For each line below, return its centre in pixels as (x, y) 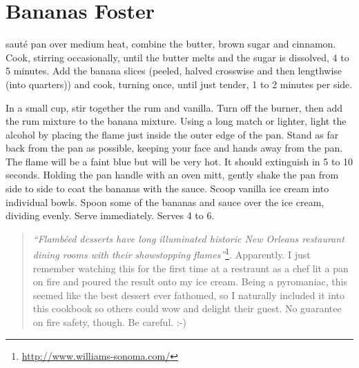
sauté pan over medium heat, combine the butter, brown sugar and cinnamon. (171, 44)
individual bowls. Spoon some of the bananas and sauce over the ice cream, (165, 202)
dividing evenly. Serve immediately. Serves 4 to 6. (110, 215)
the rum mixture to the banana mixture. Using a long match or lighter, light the (176, 121)
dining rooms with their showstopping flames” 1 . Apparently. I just (172, 254)
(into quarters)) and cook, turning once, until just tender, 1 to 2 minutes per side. (179, 84)
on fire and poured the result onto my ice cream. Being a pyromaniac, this (190, 282)
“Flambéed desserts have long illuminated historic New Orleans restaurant (188, 238)
